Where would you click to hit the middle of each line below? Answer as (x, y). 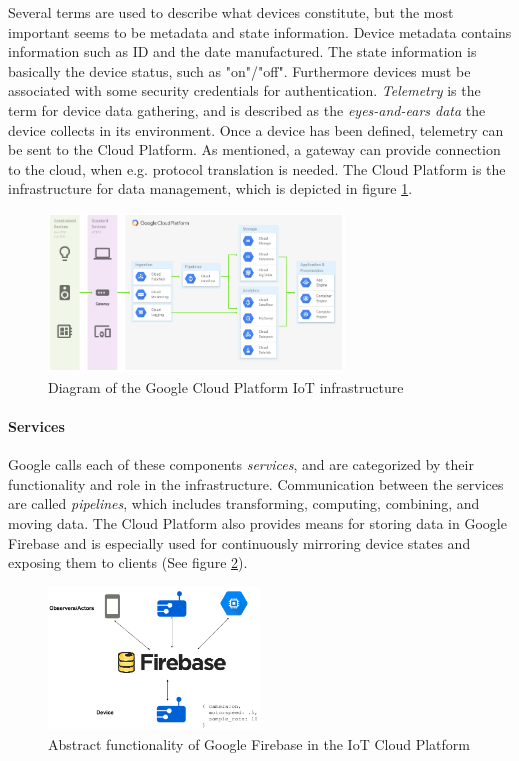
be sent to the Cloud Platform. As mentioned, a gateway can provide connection (254, 149)
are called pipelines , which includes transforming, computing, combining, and (244, 503)
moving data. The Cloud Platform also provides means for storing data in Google (257, 522)
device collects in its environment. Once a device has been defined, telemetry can (256, 129)
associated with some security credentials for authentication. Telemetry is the (244, 90)
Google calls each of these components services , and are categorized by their (241, 464)
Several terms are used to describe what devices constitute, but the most (231, 12)
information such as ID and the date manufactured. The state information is (242, 51)
